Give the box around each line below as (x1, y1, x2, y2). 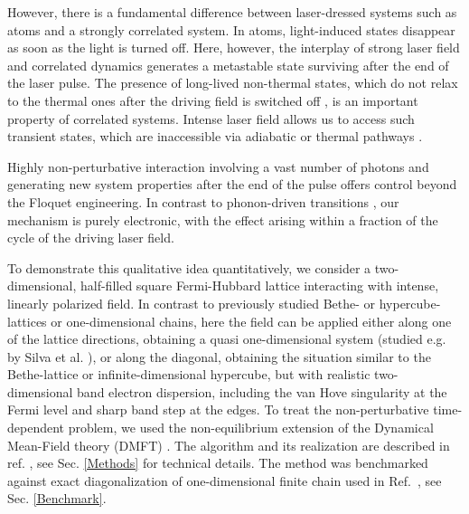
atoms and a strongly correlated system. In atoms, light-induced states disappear (7, 20, 455, 39)
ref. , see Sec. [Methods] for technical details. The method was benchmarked (7, 453, 428, 472)
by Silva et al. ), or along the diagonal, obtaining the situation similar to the (7, 347, 431, 366)
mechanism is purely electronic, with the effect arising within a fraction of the (7, 210, 438, 229)
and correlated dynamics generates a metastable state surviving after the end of (7, 55, 449, 74)
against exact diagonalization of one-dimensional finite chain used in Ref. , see (7, 471, 442, 490)
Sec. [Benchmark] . (7, 489, 107, 508)
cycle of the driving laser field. (7, 228, 174, 247)
